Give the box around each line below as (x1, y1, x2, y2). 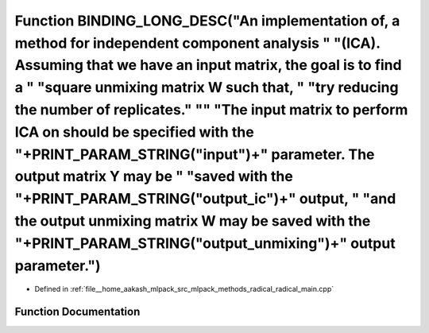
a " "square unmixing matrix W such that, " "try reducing (14, 79, 399, 97)
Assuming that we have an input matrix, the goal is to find (14, 56, 402, 75)
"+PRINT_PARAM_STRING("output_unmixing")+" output (14, 234, 396, 252)
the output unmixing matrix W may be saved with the (14, 211, 371, 230)
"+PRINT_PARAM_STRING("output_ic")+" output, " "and (14, 190, 396, 208)
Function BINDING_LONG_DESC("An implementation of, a (14, 12, 400, 29)
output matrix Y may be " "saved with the (14, 168, 293, 186)
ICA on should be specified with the (14, 123, 254, 141)
